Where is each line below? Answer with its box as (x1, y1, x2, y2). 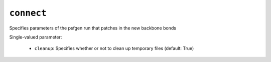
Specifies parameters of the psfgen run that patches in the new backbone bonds (9, 25, 177, 31)
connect (9, 7, 47, 18)
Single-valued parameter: (9, 34, 62, 40)
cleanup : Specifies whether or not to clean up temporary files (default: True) (34, 45, 194, 51)
